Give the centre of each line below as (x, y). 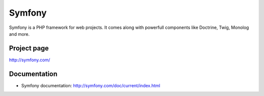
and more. (19, 34)
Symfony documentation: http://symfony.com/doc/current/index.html (91, 85)
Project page (29, 48)
